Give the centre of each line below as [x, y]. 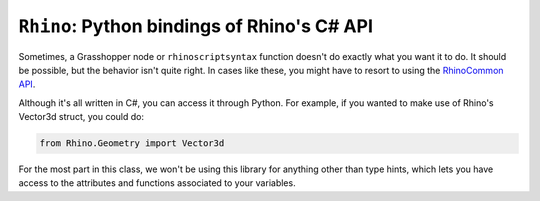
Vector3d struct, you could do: [81, 117]
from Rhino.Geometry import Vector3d [132, 143]
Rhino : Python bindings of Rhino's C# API [196, 26]
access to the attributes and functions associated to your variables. [157, 183]
